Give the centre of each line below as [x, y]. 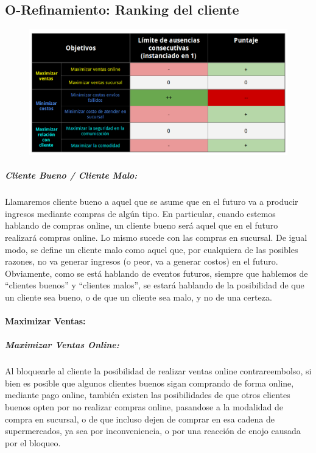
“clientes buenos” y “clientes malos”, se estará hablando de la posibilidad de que [155, 285]
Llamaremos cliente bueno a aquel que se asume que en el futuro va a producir [152, 202]
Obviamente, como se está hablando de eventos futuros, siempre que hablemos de [156, 273]
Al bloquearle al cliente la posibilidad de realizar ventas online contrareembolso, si [158, 371]
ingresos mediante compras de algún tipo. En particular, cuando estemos [140, 213]
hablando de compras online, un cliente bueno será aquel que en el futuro [142, 225]
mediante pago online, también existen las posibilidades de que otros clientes [148, 395]
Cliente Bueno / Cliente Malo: [71, 175]
